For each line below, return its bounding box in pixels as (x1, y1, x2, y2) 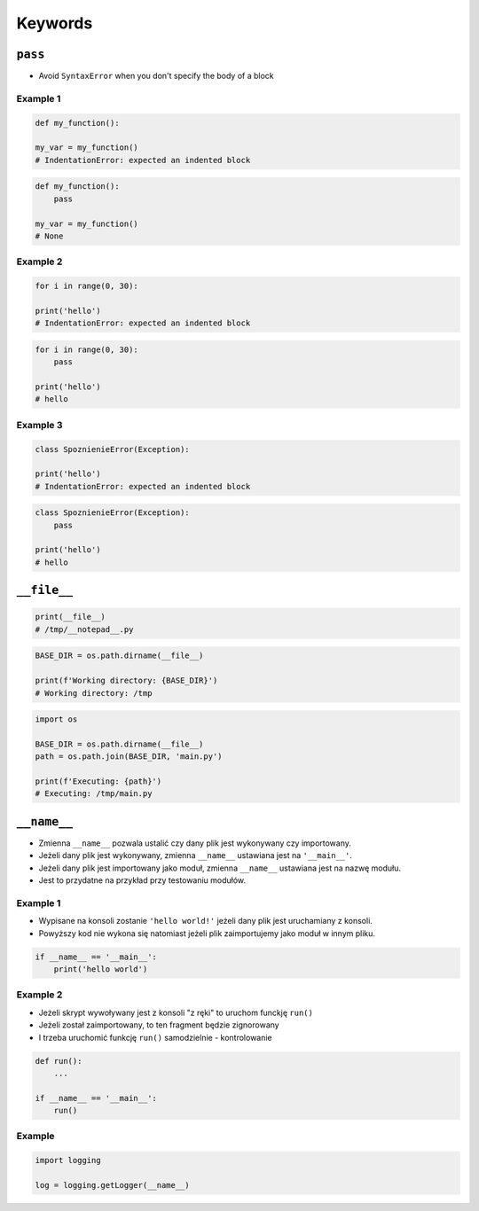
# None (35, 230, 64, 241)
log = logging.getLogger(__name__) (35, 1180, 190, 1191)
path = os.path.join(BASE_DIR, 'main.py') (35, 752, 223, 762)
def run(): (35, 1056, 82, 1066)
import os (35, 715, 78, 724)
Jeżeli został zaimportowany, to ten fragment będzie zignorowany (38, 1020, 279, 1030)
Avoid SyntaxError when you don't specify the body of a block (38, 71, 274, 82)
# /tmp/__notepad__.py (35, 624, 134, 634)
